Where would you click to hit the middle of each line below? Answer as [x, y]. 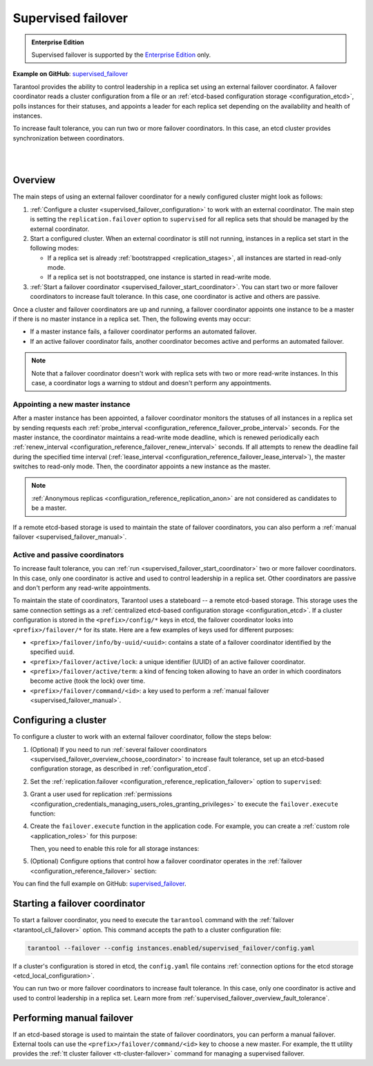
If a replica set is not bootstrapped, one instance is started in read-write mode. [159, 277]
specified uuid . [52, 652]
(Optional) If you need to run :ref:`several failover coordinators [118, 749]
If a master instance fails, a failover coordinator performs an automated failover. [143, 331]
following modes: [55, 248]
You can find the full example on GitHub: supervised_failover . [99, 884]
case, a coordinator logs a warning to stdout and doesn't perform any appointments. [152, 383]
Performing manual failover [73, 1018]
